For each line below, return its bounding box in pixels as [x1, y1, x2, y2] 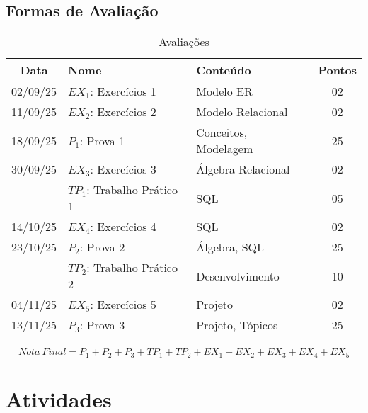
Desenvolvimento [196, 267, 280, 284]
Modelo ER [196, 83, 253, 100]
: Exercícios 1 [90, 83, 156, 100]
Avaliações [159, 33, 209, 50]
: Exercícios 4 [90, 218, 156, 235]
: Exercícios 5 [90, 296, 156, 313]
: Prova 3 [79, 317, 125, 334]
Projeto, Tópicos [196, 317, 278, 334]
